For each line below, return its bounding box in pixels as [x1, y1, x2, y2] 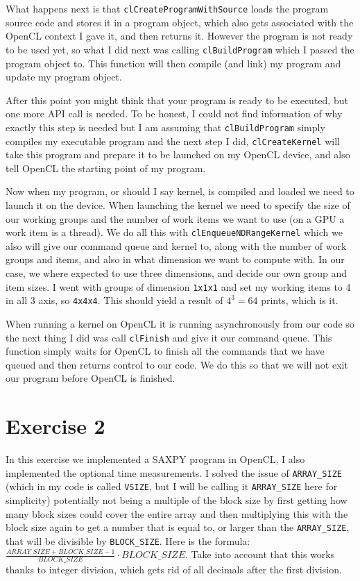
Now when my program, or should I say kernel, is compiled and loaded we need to [6, 184, 354, 199]
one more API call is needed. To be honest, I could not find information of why [6, 106, 343, 121]
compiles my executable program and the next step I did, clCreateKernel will [6, 133, 340, 148]
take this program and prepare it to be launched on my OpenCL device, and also [6, 147, 350, 162]
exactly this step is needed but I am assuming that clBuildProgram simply [6, 119, 325, 134]
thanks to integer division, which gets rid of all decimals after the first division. [6, 562, 342, 577]
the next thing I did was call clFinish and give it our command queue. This [6, 330, 332, 344]
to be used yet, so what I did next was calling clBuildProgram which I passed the [6, 42, 354, 56]
